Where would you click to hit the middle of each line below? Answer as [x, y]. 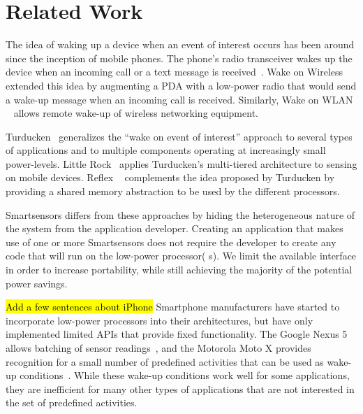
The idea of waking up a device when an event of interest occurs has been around [180, 44]
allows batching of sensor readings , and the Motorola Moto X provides [158, 348]
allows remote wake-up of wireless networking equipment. [136, 113]
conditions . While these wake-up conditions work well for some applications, [185, 375]
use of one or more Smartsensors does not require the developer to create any [171, 242]
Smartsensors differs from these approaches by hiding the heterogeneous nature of [180, 214]
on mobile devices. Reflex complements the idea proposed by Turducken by [170, 177]
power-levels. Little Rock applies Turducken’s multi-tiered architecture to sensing [181, 163]
